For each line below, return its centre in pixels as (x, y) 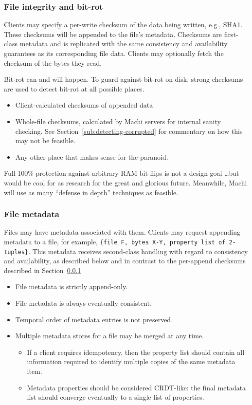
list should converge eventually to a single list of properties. (116, 397)
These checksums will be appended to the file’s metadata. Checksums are (113, 34)
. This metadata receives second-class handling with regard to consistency (138, 251)
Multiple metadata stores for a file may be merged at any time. (109, 336)
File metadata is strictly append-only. (72, 286)
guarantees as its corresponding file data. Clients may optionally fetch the (114, 53)
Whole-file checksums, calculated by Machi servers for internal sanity (118, 121)
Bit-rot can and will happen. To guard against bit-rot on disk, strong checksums (124, 79)
